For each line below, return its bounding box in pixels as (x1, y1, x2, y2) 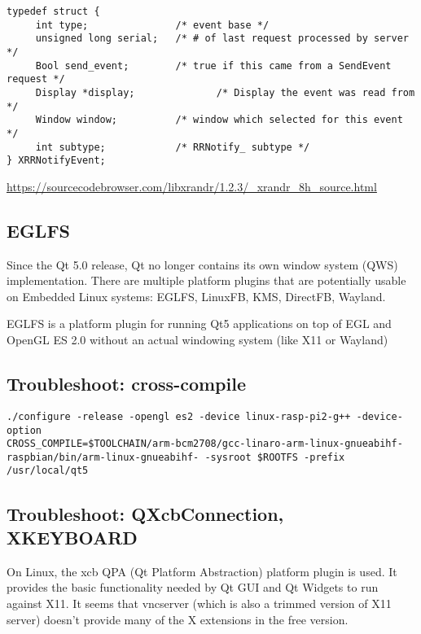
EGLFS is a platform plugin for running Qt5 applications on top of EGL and (7, 315, 392, 332)
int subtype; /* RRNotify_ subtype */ (35, 141, 310, 153)
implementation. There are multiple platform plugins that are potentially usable (7, 272, 406, 289)
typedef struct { (7, 6, 100, 17)
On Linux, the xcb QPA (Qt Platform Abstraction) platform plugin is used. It (7, 562, 397, 579)
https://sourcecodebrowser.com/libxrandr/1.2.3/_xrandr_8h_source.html (7, 177, 377, 195)
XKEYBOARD (7, 524, 138, 549)
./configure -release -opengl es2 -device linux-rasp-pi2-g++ (7, 410, 351, 422)
